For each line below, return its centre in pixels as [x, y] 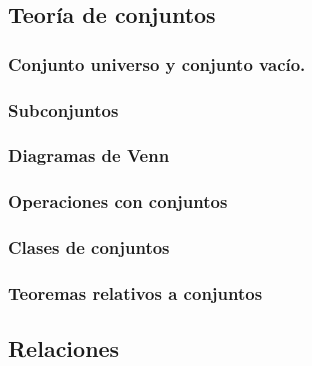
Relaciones [64, 348]
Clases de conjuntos [89, 247]
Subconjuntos [63, 109]
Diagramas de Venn [89, 155]
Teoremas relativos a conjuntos [135, 292]
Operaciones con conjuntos [118, 201]
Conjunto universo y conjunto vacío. [157, 63]
